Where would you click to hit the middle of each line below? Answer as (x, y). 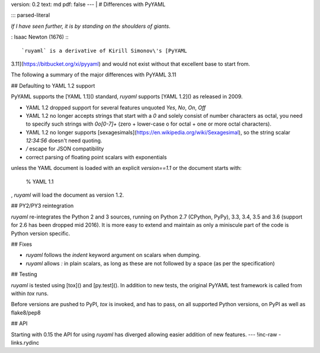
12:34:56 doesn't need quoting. (64, 141)
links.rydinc (25, 342)
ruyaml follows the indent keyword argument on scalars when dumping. (113, 255)
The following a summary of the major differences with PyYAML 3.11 (94, 75)
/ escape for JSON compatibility (65, 149)
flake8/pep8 (26, 312)
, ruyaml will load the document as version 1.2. (68, 195)
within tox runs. (30, 293)
